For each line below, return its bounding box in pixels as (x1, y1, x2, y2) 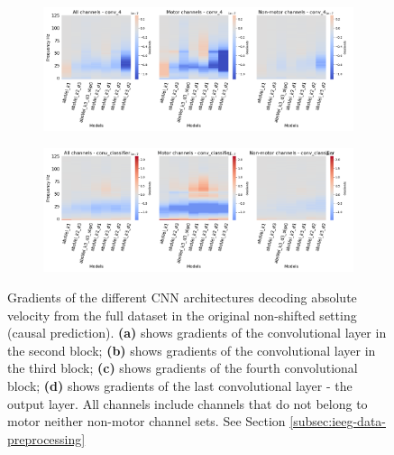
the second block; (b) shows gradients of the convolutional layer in (7, 340, 376, 359)
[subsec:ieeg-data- (289, 412, 387, 431)
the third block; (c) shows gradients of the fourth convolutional (7, 358, 358, 377)
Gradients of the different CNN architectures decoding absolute (7, 287, 357, 306)
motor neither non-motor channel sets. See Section (7, 412, 286, 431)
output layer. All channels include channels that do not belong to (7, 394, 368, 413)
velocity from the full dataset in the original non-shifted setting (7, 305, 357, 324)
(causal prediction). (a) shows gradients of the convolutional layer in (7, 323, 387, 342)
